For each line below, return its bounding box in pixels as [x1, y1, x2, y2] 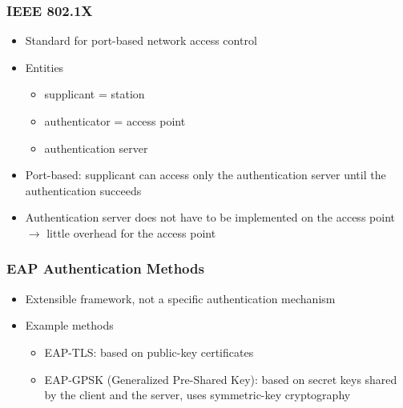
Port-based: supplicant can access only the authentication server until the [25, 166, 386, 183]
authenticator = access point [44, 113, 186, 129]
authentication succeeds [25, 182, 142, 198]
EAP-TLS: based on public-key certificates [44, 343, 254, 360]
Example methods [25, 317, 114, 334]
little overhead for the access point [46, 224, 216, 241]
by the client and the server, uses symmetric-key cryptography [44, 386, 351, 403]
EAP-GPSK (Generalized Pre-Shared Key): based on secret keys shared [44, 370, 397, 387]
